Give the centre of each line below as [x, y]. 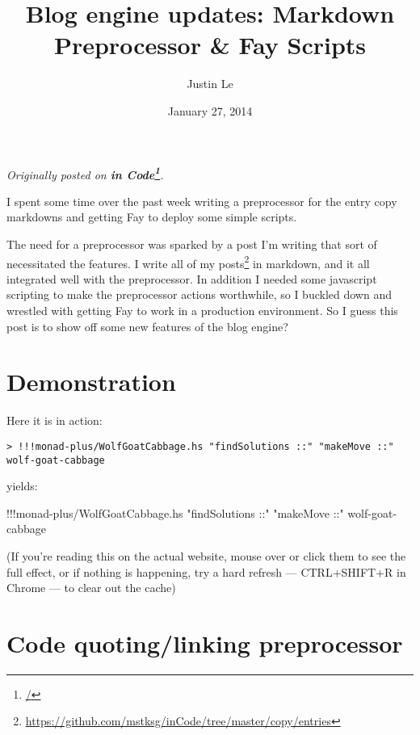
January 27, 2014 [210, 110]
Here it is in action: [55, 420]
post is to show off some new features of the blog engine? [147, 326]
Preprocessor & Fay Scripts [210, 45]
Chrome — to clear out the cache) [91, 588]
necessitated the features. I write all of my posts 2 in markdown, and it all [188, 262]
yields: [22, 486]
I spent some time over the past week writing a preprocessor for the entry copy [202, 201]
